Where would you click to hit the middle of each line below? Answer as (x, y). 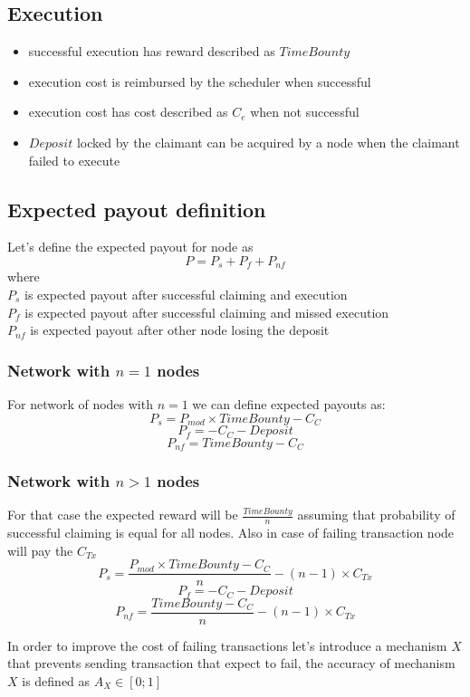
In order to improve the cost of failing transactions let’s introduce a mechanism (227, 645)
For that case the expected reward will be (123, 515)
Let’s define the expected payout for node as (130, 247)
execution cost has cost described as (128, 112)
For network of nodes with (80, 404)
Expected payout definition (137, 209)
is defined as (56, 680)
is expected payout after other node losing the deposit (180, 330)
